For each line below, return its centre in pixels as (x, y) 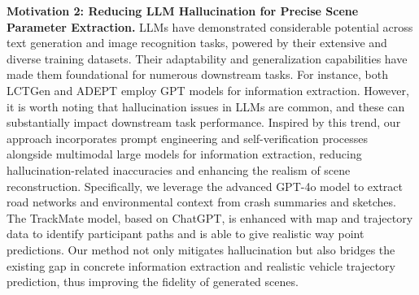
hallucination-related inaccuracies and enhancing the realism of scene (179, 169)
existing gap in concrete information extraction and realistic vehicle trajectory (201, 265)
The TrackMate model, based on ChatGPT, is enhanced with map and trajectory (210, 217)
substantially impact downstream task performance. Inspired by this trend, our (204, 122)
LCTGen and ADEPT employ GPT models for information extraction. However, (208, 90)
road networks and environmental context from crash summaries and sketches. (201, 202)
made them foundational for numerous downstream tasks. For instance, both (197, 74)
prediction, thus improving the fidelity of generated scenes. (153, 282)
